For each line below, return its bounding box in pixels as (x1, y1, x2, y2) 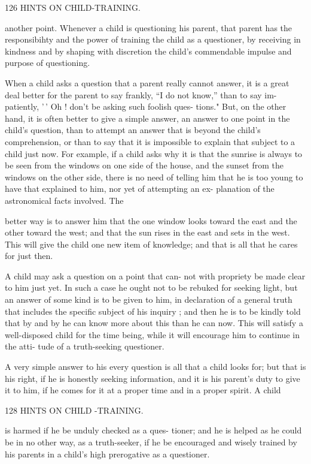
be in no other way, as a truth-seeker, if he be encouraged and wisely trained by (5, 436, 297, 448)
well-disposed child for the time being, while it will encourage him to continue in (5, 328, 300, 341)
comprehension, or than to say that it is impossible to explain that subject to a (5, 135, 295, 147)
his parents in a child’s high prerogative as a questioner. (5, 447, 210, 460)
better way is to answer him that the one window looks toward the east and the (5, 214, 297, 227)
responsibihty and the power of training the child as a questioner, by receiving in (5, 33, 301, 46)
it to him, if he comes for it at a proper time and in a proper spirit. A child (5, 384, 281, 396)
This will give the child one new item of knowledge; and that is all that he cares (5, 237, 298, 250)
